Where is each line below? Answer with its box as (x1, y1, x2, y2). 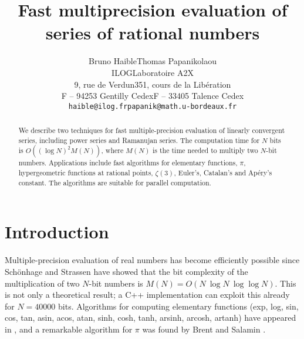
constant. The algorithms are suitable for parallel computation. (18, 177, 211, 187)
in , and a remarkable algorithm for (5, 323, 133, 335)
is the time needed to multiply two (153, 145, 258, 155)
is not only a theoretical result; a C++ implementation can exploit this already (5, 288, 290, 301)
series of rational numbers (45, 21, 260, 45)
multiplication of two (5, 277, 80, 289)
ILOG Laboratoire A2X (112, 66, 194, 78)
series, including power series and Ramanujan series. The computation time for (18, 135, 260, 145)
